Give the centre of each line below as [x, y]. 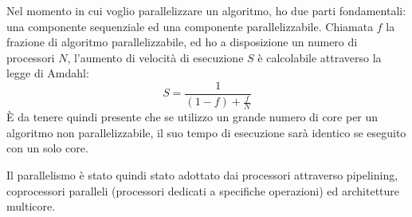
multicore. [31, 206]
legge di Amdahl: [48, 73]
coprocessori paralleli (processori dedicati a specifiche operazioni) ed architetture [203, 190]
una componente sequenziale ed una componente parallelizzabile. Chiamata [190, 26]
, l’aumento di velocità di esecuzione [155, 57]
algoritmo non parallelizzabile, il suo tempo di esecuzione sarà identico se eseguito [206, 132]
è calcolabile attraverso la [320, 57]
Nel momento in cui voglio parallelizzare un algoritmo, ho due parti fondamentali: [206, 10]
